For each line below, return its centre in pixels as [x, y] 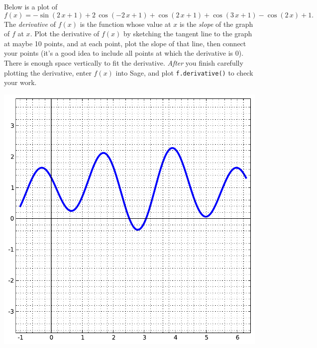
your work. [20, 82]
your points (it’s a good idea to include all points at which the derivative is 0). [124, 53]
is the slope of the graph [216, 24]
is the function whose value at [125, 24]
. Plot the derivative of [65, 34]
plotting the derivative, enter [48, 72]
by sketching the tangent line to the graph [188, 34]
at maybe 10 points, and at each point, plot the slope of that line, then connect [125, 43]
